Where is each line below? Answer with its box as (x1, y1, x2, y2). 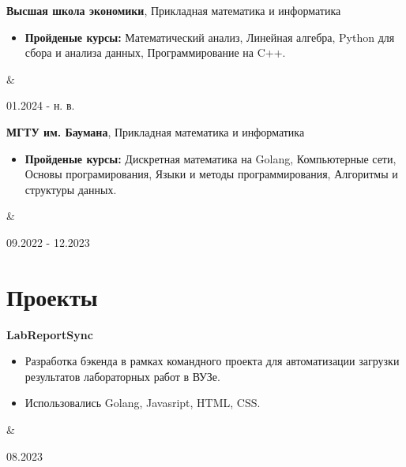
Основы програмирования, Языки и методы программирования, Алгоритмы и (24, 166, 398, 182)
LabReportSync (6, 326, 93, 342)
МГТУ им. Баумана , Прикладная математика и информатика (6, 123, 305, 140)
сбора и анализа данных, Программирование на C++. (24, 44, 286, 61)
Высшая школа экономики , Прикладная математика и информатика (6, 2, 341, 18)
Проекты (6, 280, 98, 312)
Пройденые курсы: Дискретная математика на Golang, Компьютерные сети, (24, 150, 397, 166)
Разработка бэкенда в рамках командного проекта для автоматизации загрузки (24, 353, 400, 369)
